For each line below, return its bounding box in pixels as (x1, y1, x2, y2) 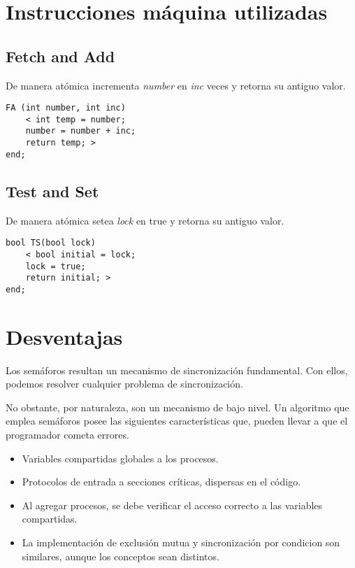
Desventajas (6, 322, 123, 350)
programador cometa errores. (6, 427, 129, 442)
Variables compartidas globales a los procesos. (22, 450, 219, 465)
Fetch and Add (6, 45, 115, 66)
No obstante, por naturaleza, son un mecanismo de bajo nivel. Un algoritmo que (6, 399, 349, 414)
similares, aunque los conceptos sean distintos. (22, 548, 219, 563)
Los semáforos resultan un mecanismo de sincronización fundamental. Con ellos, (6, 362, 348, 377)
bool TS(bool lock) (6, 238, 96, 248)
